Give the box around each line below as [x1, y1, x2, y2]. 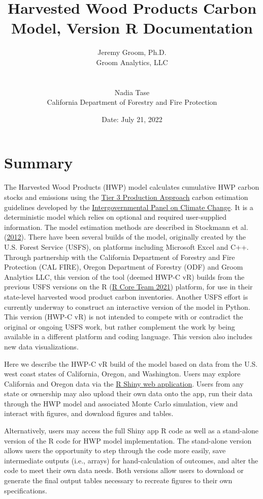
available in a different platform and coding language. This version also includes [4, 331, 252, 342]
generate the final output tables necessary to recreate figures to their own [4, 475, 233, 486]
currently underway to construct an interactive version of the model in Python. [4, 301, 250, 312]
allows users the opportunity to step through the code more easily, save [4, 445, 226, 456]
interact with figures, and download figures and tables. [4, 408, 174, 419]
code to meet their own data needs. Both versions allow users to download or [4, 465, 244, 476]
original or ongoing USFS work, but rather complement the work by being [4, 321, 235, 332]
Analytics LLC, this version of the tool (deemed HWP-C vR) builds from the [4, 271, 245, 282]
